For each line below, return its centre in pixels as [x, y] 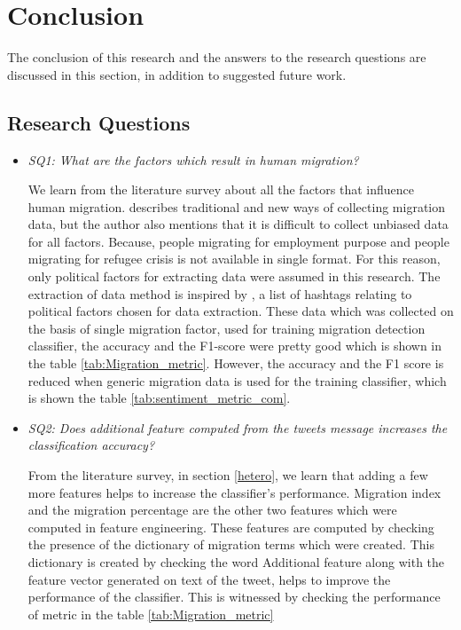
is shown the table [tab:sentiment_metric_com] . [159, 398]
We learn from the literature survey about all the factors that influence [221, 189]
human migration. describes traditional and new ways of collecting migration [236, 206]
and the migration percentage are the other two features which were [212, 510]
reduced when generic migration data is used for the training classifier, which [237, 380]
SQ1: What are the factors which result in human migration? [193, 159]
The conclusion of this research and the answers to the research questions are [217, 57]
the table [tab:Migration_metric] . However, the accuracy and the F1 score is [236, 363]
